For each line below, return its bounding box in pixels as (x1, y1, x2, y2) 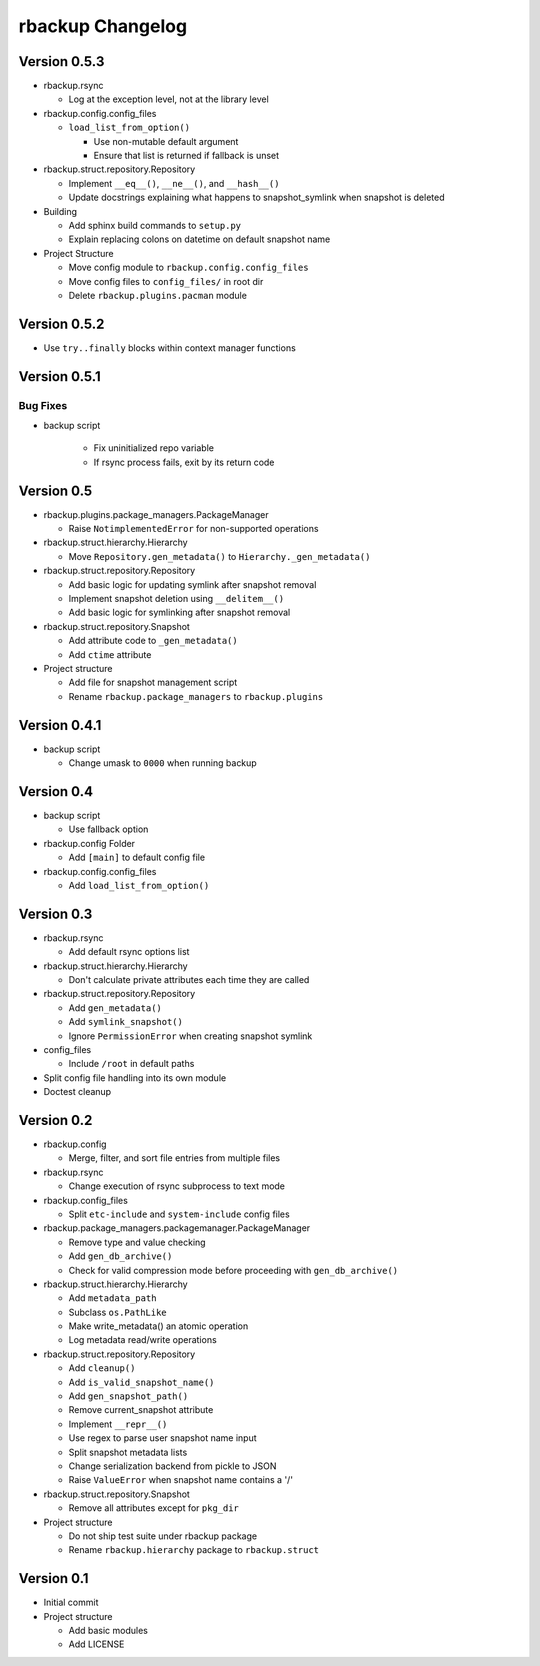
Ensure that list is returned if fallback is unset (93, 150, 280, 162)
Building (43, 205, 78, 217)
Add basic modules (68, 1625, 149, 1637)
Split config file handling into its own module (43, 1071, 227, 1084)
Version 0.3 (18, 905, 93, 922)
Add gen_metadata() (68, 1001, 162, 1014)
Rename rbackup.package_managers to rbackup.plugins (68, 690, 324, 702)
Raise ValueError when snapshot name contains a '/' (68, 1474, 294, 1486)
